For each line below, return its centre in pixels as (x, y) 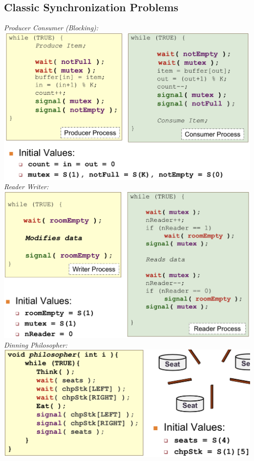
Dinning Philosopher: (36, 344)
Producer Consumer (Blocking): (51, 28)
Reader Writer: (26, 187)
